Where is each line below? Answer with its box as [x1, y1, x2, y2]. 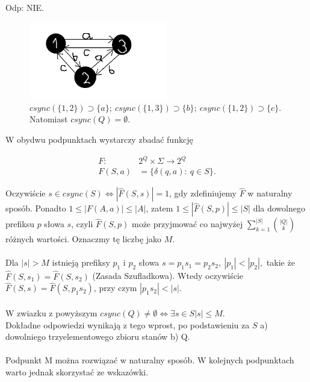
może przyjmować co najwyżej [131, 218, 243, 230]
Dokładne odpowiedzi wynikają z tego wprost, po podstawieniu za [5, 318, 250, 331]
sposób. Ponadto [5, 202, 66, 214]
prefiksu [5, 218, 34, 230]
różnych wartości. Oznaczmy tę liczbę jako [5, 233, 162, 245]
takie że [266, 256, 295, 269]
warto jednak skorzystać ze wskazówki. [5, 366, 149, 378]
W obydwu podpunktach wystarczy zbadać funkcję [5, 133, 193, 146]
